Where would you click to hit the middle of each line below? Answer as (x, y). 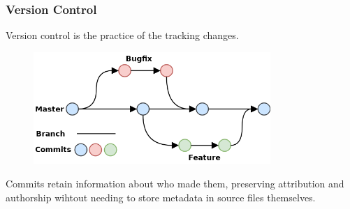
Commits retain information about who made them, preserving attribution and (175, 183)
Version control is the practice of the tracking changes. (122, 35)
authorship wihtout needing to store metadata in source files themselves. (161, 197)
